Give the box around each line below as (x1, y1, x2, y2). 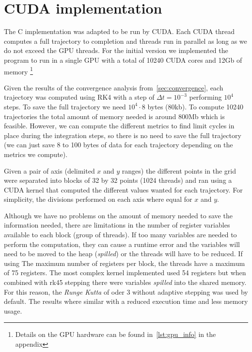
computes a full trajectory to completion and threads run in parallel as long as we (4, 35, 247, 46)
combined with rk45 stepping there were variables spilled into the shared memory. (4, 277, 247, 287)
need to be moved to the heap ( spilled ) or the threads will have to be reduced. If (4, 248, 243, 259)
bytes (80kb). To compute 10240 (147, 101, 244, 111)
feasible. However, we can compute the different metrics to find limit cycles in (4, 121, 235, 131)
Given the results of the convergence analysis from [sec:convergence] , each (4, 82, 223, 92)
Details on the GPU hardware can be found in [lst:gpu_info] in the (15, 329, 216, 339)
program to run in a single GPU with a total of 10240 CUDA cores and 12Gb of (4, 54, 242, 65)
